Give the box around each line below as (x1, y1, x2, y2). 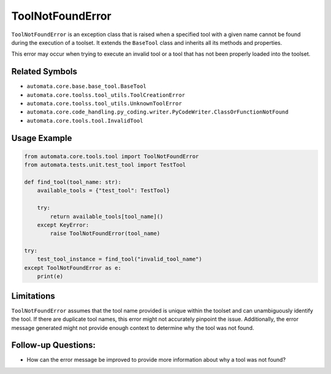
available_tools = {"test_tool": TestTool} (37, 187, 170, 194)
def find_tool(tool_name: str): (24, 178, 122, 185)
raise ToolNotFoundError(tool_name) (50, 230, 161, 237)
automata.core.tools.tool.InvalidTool (26, 117, 143, 124)
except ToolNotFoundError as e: (24, 264, 122, 271)
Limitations (11, 291, 55, 301)
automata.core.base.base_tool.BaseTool (26, 83, 146, 90)
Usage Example (11, 132, 72, 143)
